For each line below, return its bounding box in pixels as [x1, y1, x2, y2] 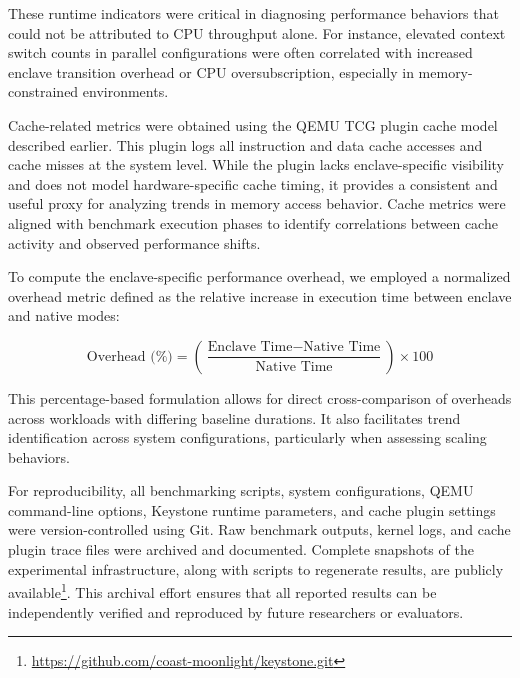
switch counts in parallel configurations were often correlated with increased [8, 42, 473, 63]
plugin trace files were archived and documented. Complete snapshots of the [8, 539, 474, 560]
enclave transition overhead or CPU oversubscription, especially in [8, 61, 414, 82]
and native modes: [8, 305, 120, 326]
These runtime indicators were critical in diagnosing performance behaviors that [8, 3, 499, 23]
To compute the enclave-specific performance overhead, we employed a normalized [8, 266, 511, 287]
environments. [82, 81, 169, 102]
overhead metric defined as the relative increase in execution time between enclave [8, 285, 512, 306]
